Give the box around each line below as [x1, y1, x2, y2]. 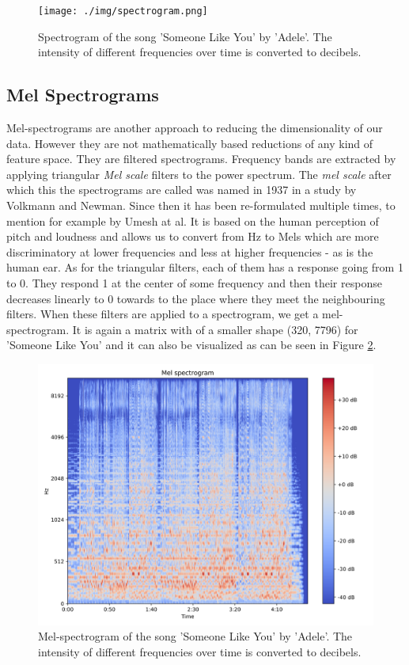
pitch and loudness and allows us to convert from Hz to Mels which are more [6, 228, 379, 245]
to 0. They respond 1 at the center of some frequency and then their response [6, 274, 382, 291]
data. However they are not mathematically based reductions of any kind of [6, 135, 373, 151]
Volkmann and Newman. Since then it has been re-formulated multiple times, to [6, 197, 396, 214]
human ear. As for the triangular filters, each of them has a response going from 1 [6, 259, 403, 275]
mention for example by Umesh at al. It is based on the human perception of [6, 212, 379, 229]
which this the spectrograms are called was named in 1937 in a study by [6, 181, 357, 198]
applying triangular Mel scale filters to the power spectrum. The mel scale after [6, 165, 392, 182]
